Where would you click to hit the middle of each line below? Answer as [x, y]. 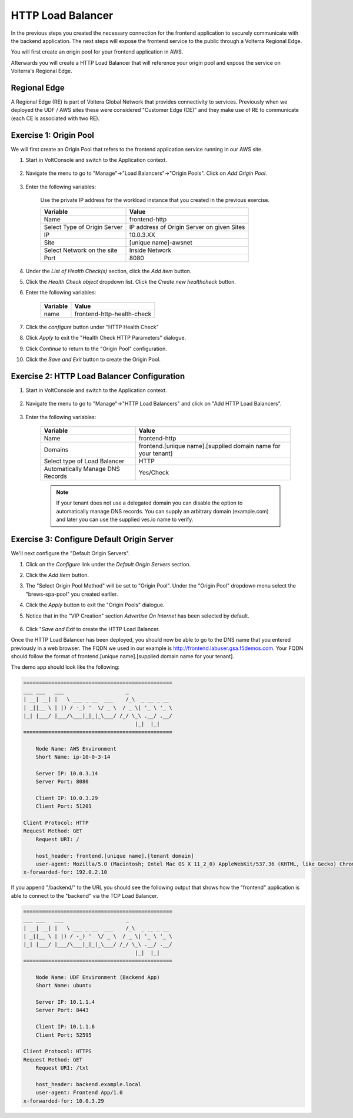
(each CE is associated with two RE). [55, 118]
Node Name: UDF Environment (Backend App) [98, 977]
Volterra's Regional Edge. [42, 71]
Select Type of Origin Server [83, 227]
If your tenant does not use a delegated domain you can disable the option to [149, 503]
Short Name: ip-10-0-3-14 [73, 757]
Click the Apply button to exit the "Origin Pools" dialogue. [95, 605]
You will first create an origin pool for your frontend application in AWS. [97, 52]
